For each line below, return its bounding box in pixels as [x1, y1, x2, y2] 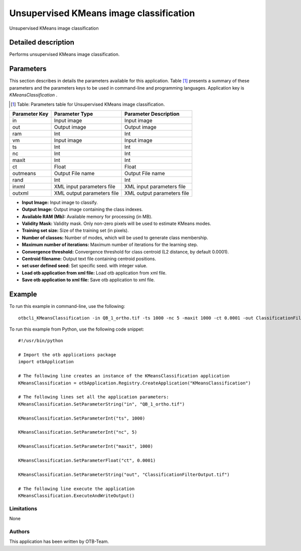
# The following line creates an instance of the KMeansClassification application [18, 373, 230, 379]
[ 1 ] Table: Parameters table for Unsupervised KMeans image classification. [11, 101, 165, 107]
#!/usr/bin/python [18, 338, 64, 344]
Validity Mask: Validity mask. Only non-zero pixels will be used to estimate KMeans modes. [22, 220, 212, 226]
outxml [12, 189, 29, 196]
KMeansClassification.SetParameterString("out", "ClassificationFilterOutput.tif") [18, 471, 230, 478]
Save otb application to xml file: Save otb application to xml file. [22, 277, 155, 283]
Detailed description [9, 38, 75, 47]
